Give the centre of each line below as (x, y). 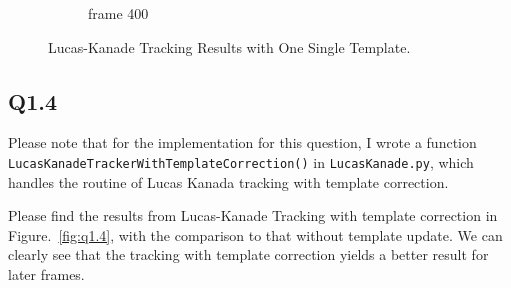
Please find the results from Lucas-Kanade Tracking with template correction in (253, 215)
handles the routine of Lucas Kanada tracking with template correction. (228, 181)
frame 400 (118, 13)
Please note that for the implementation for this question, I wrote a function (242, 142)
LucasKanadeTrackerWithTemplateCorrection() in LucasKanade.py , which (241, 161)
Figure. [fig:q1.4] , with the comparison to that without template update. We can (255, 234)
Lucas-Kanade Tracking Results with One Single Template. (229, 46)
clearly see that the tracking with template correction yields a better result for (248, 254)
